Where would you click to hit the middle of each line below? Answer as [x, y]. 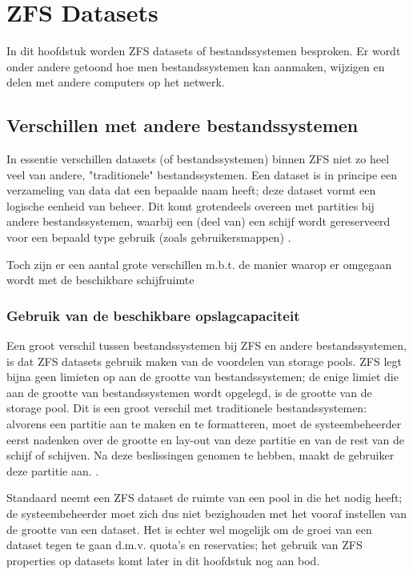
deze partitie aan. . [53, 470]
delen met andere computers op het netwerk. [116, 82]
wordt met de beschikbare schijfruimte [100, 280]
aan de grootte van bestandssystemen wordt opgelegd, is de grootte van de [189, 392]
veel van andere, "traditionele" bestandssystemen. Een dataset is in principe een [202, 174]
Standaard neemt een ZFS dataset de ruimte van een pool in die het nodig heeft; [204, 498]
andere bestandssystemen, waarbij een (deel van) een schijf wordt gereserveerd [198, 221]
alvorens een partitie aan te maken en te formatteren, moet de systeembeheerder [204, 424]
